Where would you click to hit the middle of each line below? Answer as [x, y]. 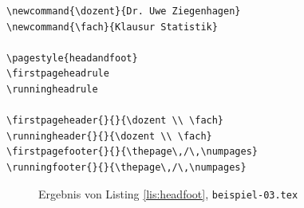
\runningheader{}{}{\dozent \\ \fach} [109, 136]
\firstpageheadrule [58, 74]
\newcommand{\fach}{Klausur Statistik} [112, 27]
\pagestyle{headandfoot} [72, 58]
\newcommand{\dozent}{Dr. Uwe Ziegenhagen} [124, 11]
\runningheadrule [52, 89]
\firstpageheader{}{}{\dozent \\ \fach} [115, 121]
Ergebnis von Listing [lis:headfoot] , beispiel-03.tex [168, 193]
